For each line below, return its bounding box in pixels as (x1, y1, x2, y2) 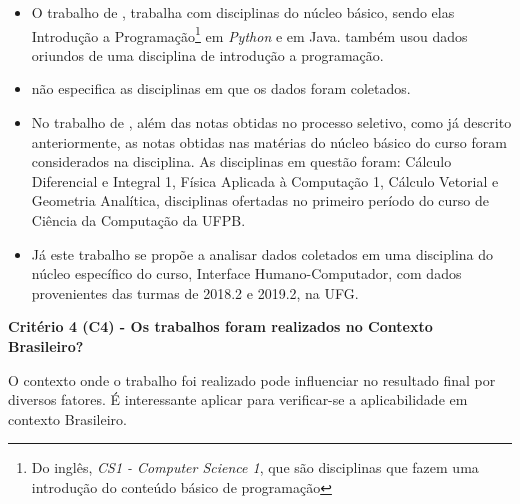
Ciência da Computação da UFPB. (31, 210, 246, 230)
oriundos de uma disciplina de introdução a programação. (31, 44, 384, 65)
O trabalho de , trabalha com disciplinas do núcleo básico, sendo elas (31, 2, 455, 22)
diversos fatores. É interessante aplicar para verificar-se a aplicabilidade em (8, 389, 468, 410)
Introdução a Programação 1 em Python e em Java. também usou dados (31, 22, 468, 46)
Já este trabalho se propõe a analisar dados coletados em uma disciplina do (31, 243, 493, 264)
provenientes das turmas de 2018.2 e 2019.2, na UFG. (31, 282, 359, 303)
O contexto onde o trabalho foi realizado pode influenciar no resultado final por (8, 369, 496, 390)
